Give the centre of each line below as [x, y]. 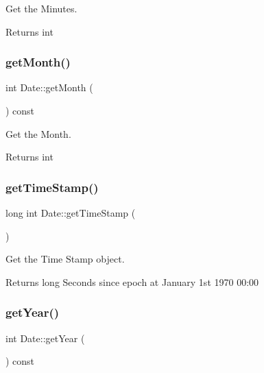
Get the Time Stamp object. [65, 259]
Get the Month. [38, 133]
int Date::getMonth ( [49, 87]
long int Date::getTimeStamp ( [71, 213]
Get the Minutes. [41, 8]
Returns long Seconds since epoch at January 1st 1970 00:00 [132, 281]
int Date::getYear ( [45, 338]
